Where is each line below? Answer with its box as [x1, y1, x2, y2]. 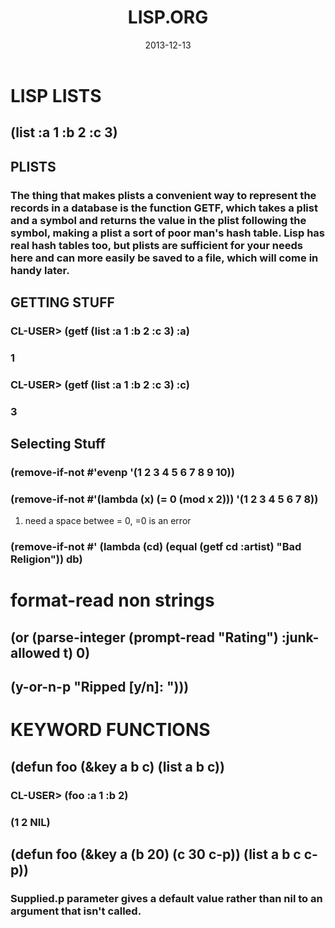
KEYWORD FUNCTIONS [10, 719, 211, 741]
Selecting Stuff [10, 436, 106, 453]
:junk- [281, 629, 320, 646]
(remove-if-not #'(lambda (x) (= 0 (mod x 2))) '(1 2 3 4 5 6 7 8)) [10, 492, 319, 506]
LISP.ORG [127, 6, 209, 29]
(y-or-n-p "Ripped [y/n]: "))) [10, 679, 190, 696]
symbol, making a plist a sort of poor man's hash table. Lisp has [10, 226, 326, 240]
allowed [10, 644, 61, 661]
